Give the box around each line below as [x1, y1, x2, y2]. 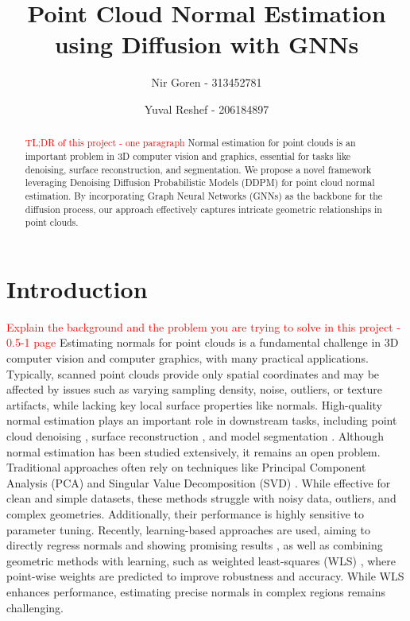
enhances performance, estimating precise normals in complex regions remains [6, 583, 386, 600]
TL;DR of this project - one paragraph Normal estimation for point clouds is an [25, 136, 356, 149]
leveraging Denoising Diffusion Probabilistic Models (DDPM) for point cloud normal [25, 176, 375, 189]
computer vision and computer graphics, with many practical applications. [6, 350, 369, 367]
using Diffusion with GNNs [54, 28, 359, 60]
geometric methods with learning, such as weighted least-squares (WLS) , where [6, 552, 396, 569]
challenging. [6, 599, 64, 615]
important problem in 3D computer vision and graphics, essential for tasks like [25, 149, 351, 162]
